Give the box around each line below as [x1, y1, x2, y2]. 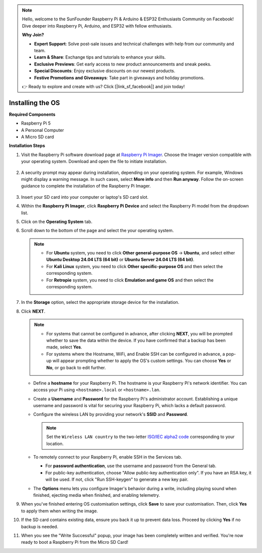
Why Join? [22, 32, 44, 38]
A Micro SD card [21, 134, 54, 140]
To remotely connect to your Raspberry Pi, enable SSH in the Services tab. [33, 454, 182, 460]
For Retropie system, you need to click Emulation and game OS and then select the [46, 277, 213, 283]
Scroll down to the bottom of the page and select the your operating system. [21, 228, 174, 234]
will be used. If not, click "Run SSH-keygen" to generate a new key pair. [45, 476, 189, 482]
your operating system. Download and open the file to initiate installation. [21, 158, 167, 164]
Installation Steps [9, 143, 46, 149]
